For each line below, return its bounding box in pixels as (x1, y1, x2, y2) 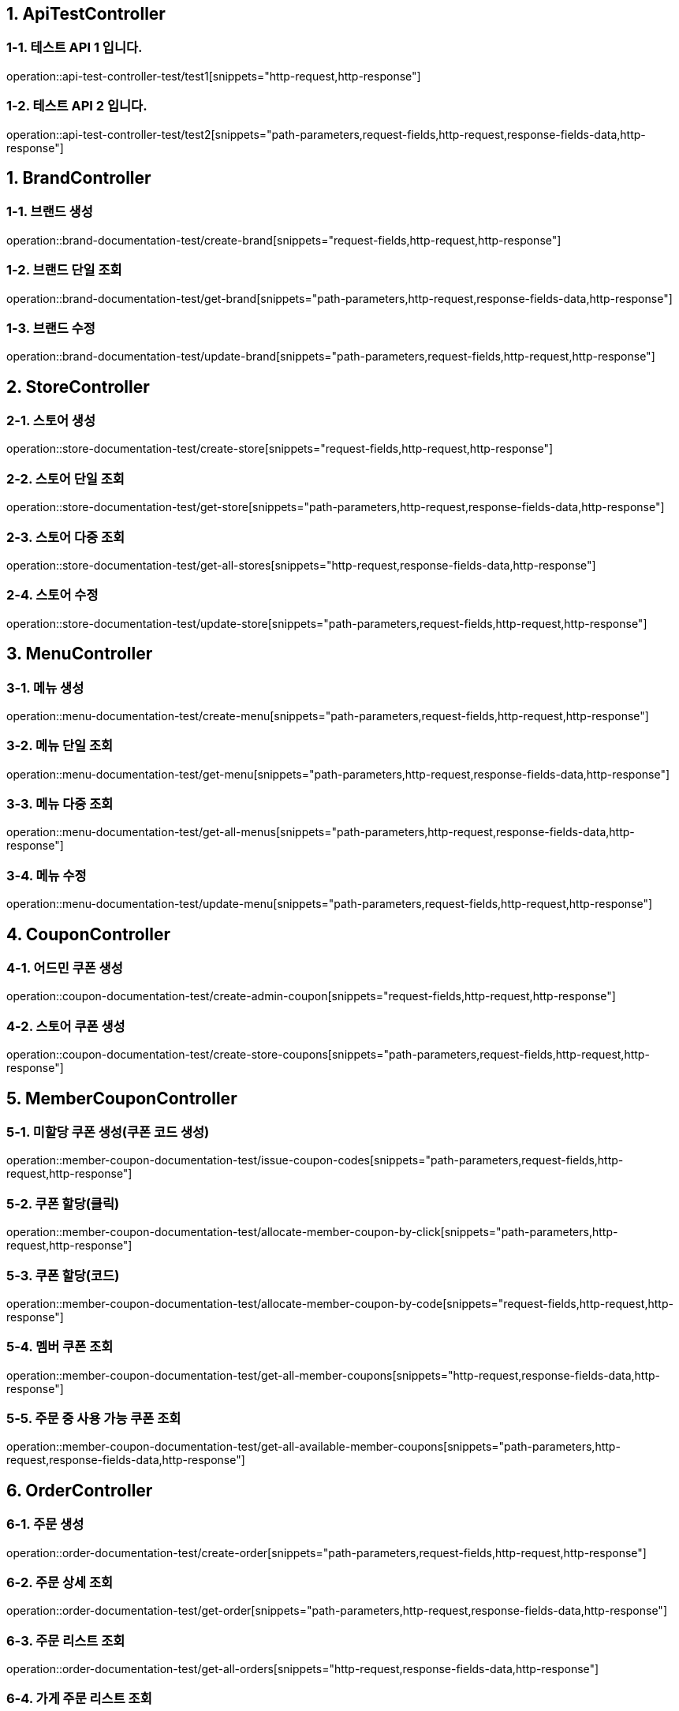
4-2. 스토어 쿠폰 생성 (6, 1018, 125, 1034)
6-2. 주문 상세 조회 (6, 1574, 114, 1590)
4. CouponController (6, 924, 171, 944)
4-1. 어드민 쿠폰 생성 (6, 960, 123, 977)
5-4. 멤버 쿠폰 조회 (6, 1339, 114, 1355)
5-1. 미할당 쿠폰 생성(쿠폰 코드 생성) (6, 1124, 210, 1141)
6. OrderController (6, 1480, 153, 1500)
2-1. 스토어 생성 (6, 413, 95, 429)
